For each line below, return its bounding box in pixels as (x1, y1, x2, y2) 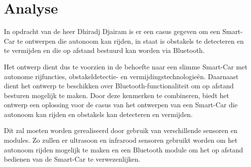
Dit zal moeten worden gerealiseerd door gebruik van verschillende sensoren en (4, 125, 238, 135)
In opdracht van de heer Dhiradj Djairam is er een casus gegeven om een (4, 26, 220, 36)
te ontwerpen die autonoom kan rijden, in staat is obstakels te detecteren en (17, 35, 244, 46)
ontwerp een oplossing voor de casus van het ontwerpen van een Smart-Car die (4, 100, 238, 110)
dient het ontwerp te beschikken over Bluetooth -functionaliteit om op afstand (4, 81, 234, 91)
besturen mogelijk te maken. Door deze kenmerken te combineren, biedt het (4, 90, 229, 100)
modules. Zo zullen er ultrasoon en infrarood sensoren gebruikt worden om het (4, 135, 237, 145)
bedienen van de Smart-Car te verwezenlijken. (4, 154, 140, 164)
